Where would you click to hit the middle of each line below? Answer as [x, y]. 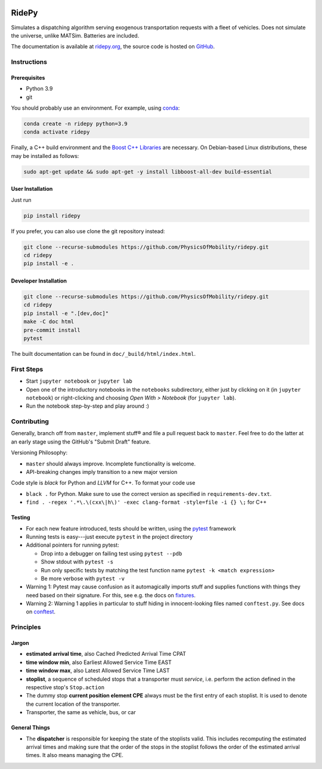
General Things [30, 728]
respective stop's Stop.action [65, 687]
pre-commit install [52, 330]
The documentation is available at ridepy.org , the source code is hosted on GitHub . [113, 46]
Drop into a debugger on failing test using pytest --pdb [112, 553]
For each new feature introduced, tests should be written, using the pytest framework [131, 528]
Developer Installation [39, 281]
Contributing [30, 421]
